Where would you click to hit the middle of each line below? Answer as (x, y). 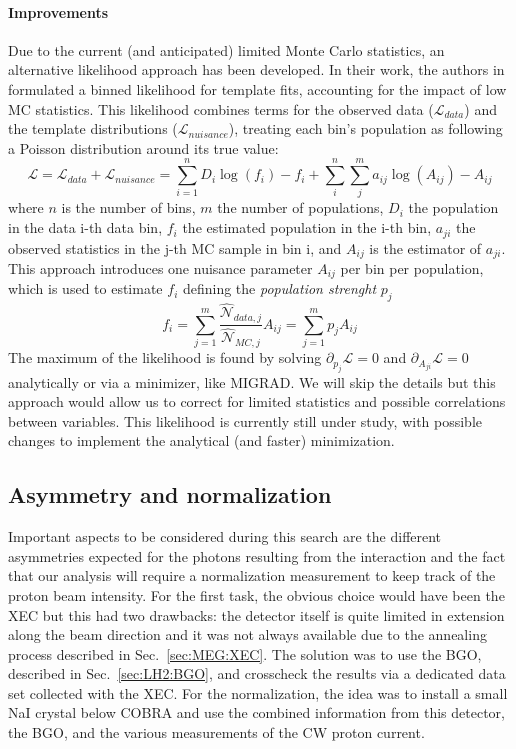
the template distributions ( (93, 128)
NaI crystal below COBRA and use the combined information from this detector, (256, 712)
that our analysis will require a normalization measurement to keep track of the (252, 575)
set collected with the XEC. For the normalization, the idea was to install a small (258, 692)
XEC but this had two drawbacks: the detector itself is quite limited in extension (256, 614)
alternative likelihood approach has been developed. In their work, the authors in (256, 69)
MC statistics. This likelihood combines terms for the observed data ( (221, 108)
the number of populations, (300, 207)
